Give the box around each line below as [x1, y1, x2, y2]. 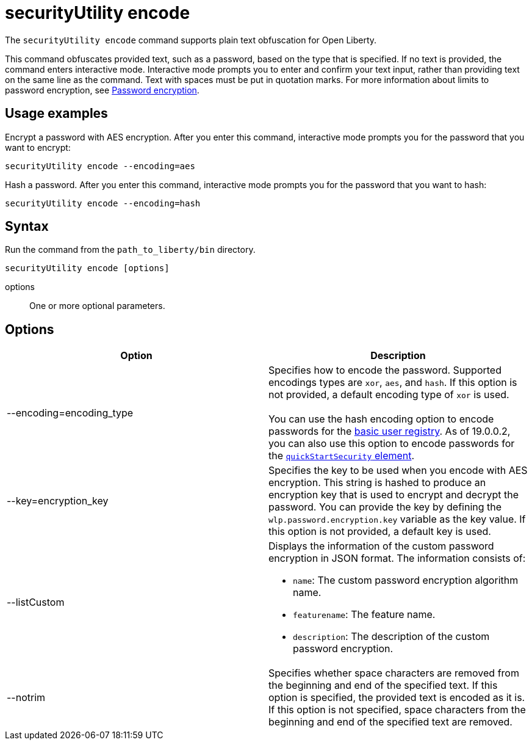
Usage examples [5, 106, 108, 122]
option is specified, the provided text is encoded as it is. [268, 691, 525, 704]
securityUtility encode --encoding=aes [5, 161, 195, 171]
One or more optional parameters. [29, 300, 165, 311]
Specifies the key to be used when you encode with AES [268, 464, 528, 477]
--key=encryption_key [7, 495, 109, 507]
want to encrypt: [5, 142, 71, 153]
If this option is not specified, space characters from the [268, 703, 526, 716]
